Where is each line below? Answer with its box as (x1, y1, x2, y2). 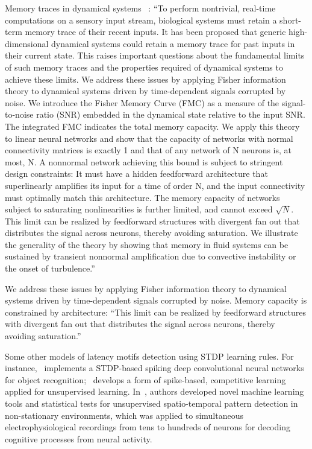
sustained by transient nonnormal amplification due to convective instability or (5, 250, 296, 263)
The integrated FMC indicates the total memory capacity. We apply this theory (5, 119, 300, 132)
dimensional (5, 37, 49, 49)
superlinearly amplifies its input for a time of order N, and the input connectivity (5, 179, 305, 191)
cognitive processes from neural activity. (5, 432, 152, 445)
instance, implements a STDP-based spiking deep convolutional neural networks (5, 361, 304, 374)
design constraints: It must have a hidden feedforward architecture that (5, 167, 268, 180)
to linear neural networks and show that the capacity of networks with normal (5, 132, 293, 144)
